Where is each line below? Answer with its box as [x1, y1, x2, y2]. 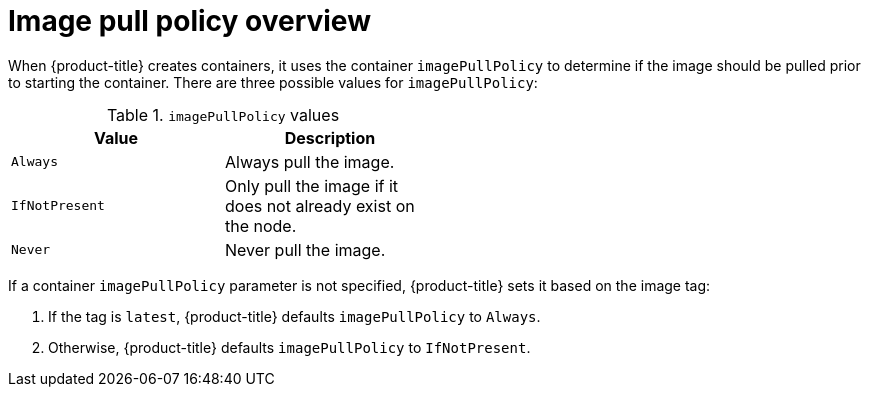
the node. [225, 215, 297, 236]
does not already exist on [225, 195, 415, 216]
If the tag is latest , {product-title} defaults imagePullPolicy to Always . [48, 307, 541, 325]
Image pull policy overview [8, 4, 371, 38]
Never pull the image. [225, 239, 386, 260]
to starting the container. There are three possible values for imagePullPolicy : [8, 73, 538, 91]
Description [284, 127, 376, 148]
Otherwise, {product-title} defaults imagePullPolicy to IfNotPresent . [48, 338, 531, 356]
